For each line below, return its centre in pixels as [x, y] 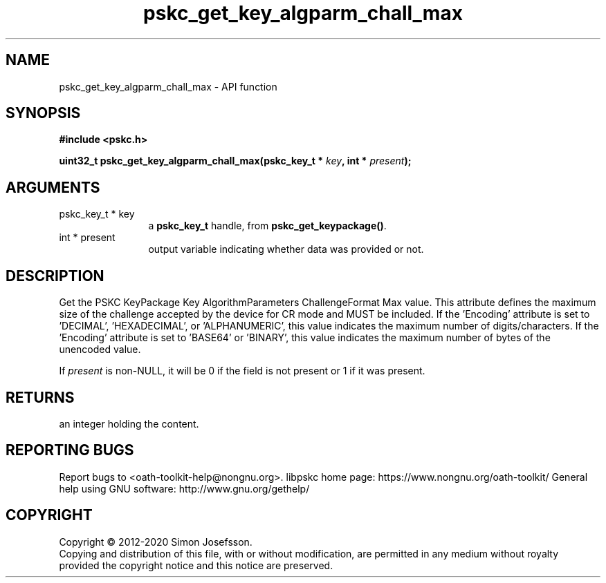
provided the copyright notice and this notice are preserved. [196, 565]
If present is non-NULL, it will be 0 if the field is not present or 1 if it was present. [242, 371]
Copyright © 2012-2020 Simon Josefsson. [156, 542]
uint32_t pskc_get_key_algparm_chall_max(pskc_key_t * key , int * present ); [235, 161]
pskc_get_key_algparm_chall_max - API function [168, 86]
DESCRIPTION [55, 276]
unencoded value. [100, 350]
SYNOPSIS [43, 113]
